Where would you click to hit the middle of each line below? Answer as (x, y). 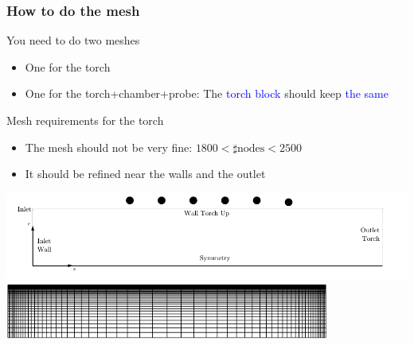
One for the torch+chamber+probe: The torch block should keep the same (207, 93)
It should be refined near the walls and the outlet (145, 174)
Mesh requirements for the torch (85, 120)
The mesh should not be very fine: (109, 147)
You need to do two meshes (73, 40)
